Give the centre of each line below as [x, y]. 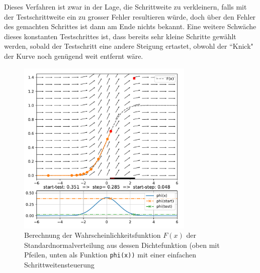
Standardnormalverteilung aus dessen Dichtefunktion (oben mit [122, 245]
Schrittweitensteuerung [59, 264]
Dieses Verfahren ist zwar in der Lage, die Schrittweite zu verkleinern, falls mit [125, 7]
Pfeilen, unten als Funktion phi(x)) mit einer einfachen [110, 255]
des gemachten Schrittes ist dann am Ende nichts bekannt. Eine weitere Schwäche [130, 26]
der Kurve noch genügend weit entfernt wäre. [74, 56]
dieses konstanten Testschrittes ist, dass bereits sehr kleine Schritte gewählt [120, 36]
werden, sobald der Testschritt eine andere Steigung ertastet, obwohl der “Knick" [129, 46]
